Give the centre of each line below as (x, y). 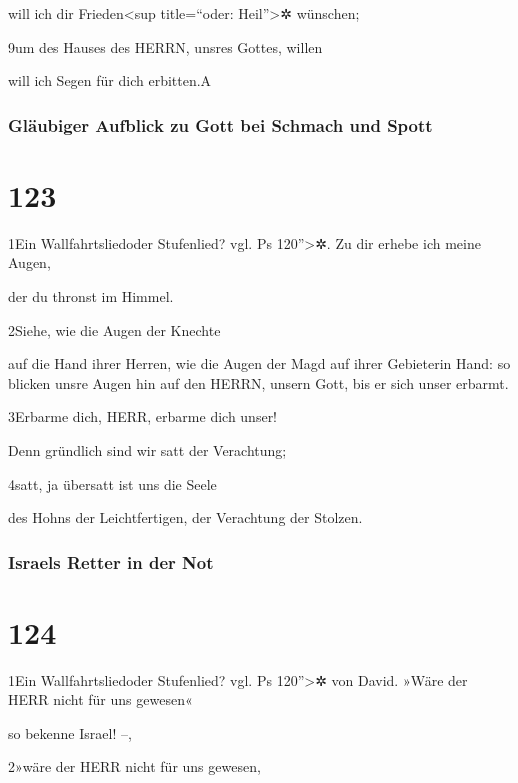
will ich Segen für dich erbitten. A (110, 80)
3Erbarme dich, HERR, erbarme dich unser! (143, 416)
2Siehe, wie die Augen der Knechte (114, 329)
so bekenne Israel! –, (70, 732)
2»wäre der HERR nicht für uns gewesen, (134, 766)
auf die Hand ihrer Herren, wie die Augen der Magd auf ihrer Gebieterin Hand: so (259, 363)
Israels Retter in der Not (111, 561)
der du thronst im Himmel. (91, 295)
